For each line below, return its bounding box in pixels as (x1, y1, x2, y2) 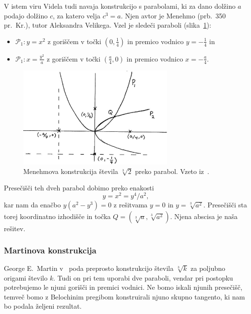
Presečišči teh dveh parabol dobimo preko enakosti (4, 182, 154, 192)
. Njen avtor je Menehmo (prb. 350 (121, 10, 226, 20)
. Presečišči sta (203, 200, 247, 210)
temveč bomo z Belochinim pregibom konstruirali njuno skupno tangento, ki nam (4, 291, 245, 301)
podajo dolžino (4, 10, 48, 20)
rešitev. (4, 223, 26, 234)
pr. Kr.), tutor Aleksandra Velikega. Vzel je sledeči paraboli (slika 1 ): (4, 20, 211, 30)
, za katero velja (52, 10, 101, 20)
